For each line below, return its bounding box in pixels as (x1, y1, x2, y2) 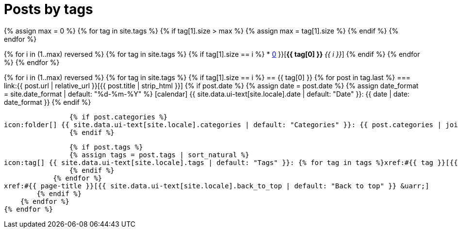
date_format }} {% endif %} (4, 98, 91, 106)
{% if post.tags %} (69, 143, 143, 151)
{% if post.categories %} (69, 113, 168, 121)
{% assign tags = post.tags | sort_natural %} (69, 150, 249, 159)
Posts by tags (4, 1, 93, 17)
